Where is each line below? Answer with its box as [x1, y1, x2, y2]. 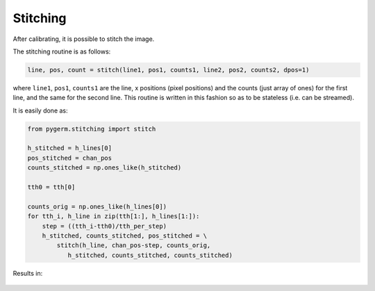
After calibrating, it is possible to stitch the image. [12, 35, 155, 43]
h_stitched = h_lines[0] [27, 144, 112, 152]
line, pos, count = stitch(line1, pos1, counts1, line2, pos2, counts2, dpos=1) [27, 66, 310, 74]
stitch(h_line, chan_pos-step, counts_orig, [56, 242, 211, 249]
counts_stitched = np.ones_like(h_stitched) [27, 164, 182, 172]
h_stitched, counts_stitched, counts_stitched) [67, 251, 233, 259]
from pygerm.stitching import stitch [27, 125, 156, 133]
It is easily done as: [12, 106, 69, 115]
